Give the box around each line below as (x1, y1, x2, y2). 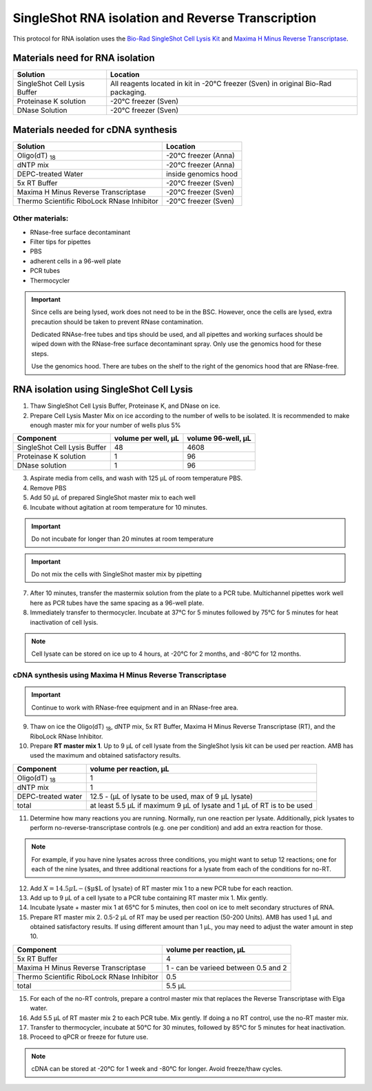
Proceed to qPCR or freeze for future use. (30, 1033, 148, 1041)
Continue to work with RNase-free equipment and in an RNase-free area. (31, 703, 239, 711)
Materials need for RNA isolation (12, 52, 155, 64)
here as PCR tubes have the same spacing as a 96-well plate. (30, 599, 205, 607)
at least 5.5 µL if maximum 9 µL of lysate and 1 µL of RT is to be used (90, 800, 313, 810)
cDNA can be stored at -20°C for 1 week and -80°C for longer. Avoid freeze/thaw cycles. (31, 1065, 282, 1073)
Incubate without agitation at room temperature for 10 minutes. (30, 503, 208, 511)
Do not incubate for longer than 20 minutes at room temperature (31, 534, 214, 543)
